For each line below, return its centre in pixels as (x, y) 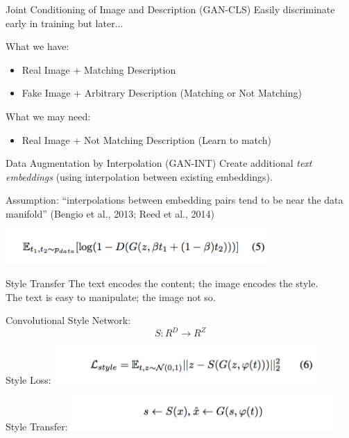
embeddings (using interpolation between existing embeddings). (139, 176)
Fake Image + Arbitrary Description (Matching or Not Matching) (162, 93)
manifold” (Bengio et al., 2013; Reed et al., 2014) (110, 213)
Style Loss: (28, 379)
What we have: (37, 46)
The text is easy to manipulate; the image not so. (111, 297)
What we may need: (48, 116)
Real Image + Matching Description (99, 69)
